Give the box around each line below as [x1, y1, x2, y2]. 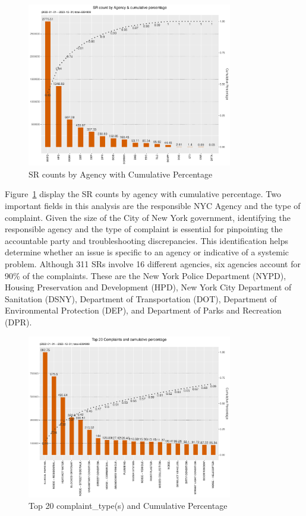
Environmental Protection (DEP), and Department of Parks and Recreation [5, 304, 282, 316]
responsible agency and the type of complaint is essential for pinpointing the [5, 223, 283, 235]
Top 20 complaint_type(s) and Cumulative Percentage [29, 499, 228, 512]
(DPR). [5, 316, 32, 328]
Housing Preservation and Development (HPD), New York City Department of [5, 281, 292, 293]
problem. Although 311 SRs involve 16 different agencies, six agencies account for [5, 258, 301, 270]
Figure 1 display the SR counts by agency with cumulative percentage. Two [5, 188, 281, 200]
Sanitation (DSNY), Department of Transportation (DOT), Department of [5, 292, 277, 305]
